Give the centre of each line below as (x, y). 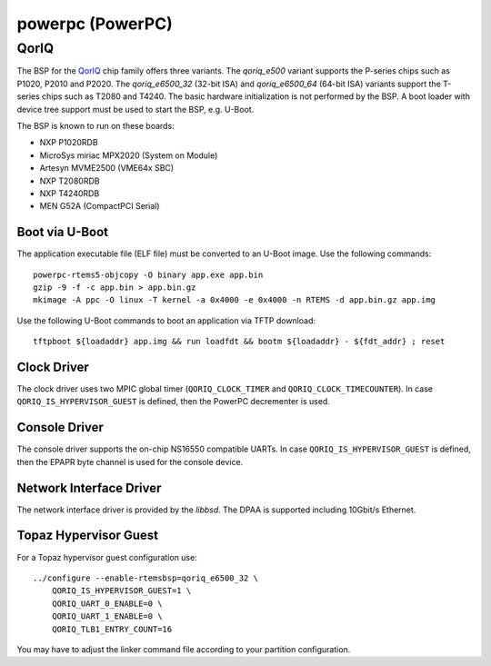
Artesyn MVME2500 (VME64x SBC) (107, 168)
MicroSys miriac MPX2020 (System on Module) (129, 155)
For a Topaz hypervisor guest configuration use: (107, 557)
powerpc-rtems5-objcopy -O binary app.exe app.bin (148, 274)
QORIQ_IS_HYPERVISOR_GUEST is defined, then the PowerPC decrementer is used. (174, 402)
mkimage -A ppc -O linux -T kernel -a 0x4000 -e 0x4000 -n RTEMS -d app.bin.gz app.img (235, 300)
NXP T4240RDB (70, 193)
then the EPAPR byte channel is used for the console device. (130, 462)
